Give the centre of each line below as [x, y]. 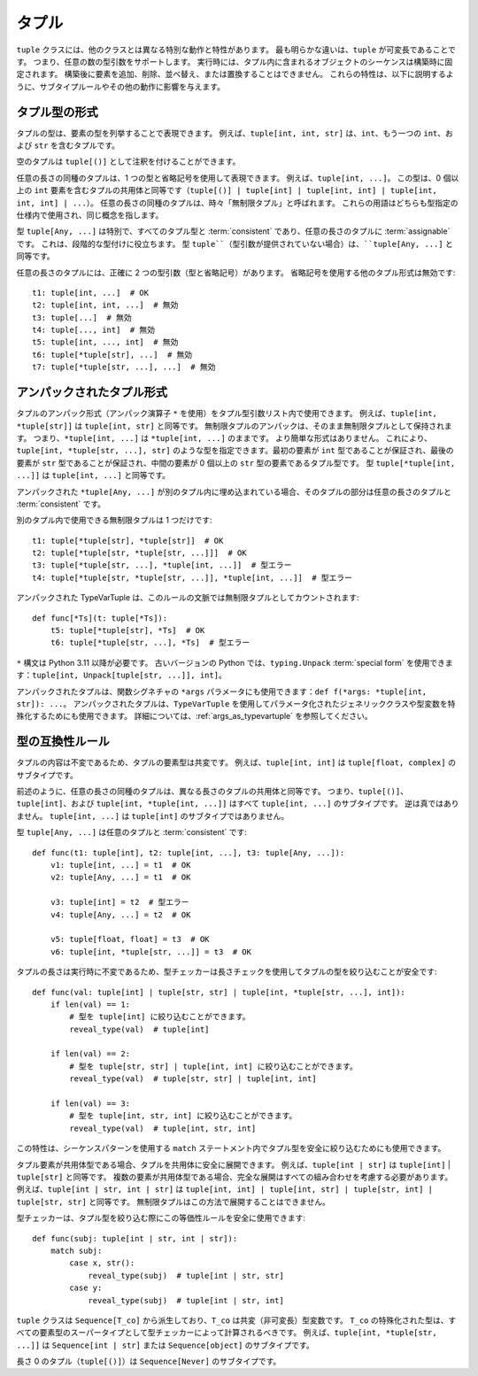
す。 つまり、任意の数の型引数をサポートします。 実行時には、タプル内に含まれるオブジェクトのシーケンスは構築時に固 [235, 61]
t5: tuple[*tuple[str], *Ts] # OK [127, 630]
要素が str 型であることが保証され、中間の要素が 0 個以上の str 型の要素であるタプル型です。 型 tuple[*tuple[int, [236, 463]
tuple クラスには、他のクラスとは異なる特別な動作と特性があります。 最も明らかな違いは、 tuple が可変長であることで [236, 50]
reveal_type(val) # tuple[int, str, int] [163, 1128]
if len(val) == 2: [90, 1054]
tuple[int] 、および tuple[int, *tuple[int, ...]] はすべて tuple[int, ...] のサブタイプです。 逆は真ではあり [238, 804]
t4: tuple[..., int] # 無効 [93, 330]
